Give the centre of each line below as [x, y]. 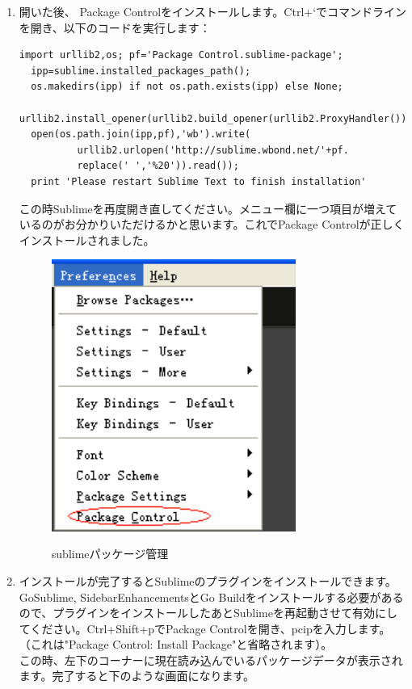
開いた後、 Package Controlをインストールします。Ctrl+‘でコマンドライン [213, 11]
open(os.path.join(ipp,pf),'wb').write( [141, 134]
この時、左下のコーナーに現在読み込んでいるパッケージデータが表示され [211, 660]
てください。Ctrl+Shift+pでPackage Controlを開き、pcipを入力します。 [205, 628]
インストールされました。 [87, 239]
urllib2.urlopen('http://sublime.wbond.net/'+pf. [213, 150]
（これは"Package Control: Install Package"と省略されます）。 [176, 644]
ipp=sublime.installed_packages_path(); [141, 71]
